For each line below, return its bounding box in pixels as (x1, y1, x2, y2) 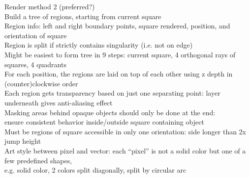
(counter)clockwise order (4, 78, 78, 88)
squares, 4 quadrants (4, 59, 66, 69)
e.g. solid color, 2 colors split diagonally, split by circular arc (4, 165, 187, 175)
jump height (4, 136, 41, 146)
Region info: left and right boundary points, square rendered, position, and (4, 21, 230, 31)
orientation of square (4, 30, 67, 40)
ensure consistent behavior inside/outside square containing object (4, 117, 204, 127)
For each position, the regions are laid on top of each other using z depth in (4, 69, 233, 79)
